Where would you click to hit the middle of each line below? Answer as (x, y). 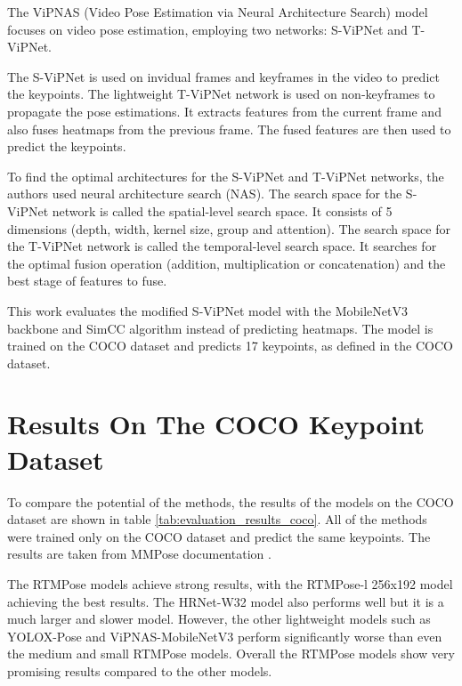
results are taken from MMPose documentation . (139, 554)
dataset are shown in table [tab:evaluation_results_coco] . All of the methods (217, 519)
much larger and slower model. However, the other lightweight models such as (219, 619)
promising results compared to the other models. (140, 670)
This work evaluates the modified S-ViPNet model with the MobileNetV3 (207, 310)
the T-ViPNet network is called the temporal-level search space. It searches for (222, 246)
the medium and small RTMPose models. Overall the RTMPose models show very (231, 654)
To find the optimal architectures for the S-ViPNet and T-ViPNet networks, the (226, 176)
